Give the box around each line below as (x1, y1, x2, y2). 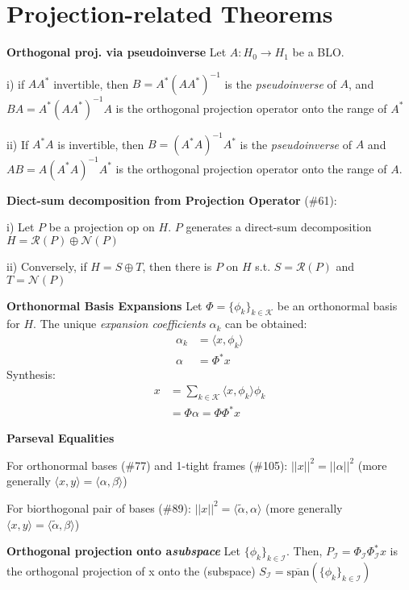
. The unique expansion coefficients (33, 315, 206, 332)
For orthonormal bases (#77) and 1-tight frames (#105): (6, 456, 288, 473)
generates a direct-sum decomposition (186, 218, 372, 235)
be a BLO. (292, 44, 344, 60)
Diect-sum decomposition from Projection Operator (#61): (6, 191, 337, 208)
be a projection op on (48, 218, 155, 235)
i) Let (6, 218, 35, 235)
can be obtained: (224, 315, 307, 332)
